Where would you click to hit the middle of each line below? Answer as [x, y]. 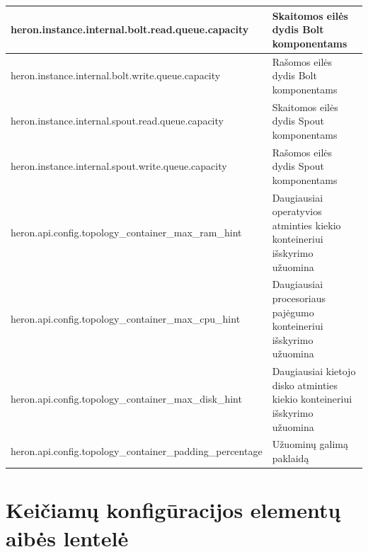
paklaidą [291, 458]
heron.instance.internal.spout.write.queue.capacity [119, 166]
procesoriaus [299, 298]
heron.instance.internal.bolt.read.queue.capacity [130, 29]
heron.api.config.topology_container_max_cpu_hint [126, 319]
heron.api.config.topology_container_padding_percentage [137, 451]
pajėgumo [293, 312]
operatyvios [297, 211]
